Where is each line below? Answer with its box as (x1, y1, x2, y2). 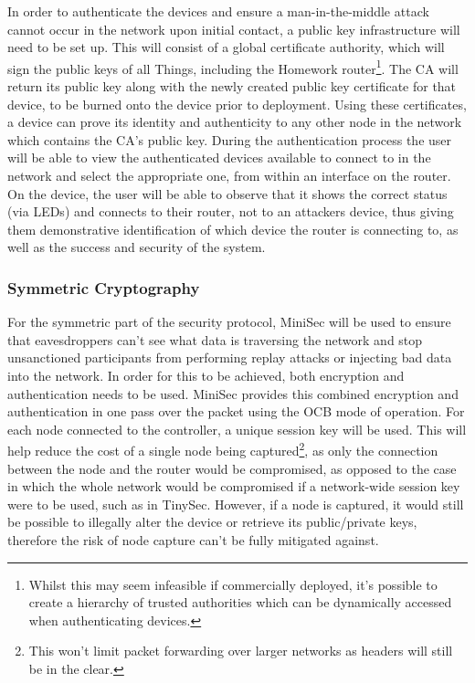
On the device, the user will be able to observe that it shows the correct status (7, 184, 448, 203)
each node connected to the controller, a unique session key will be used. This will (7, 419, 467, 438)
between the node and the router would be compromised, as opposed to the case (7, 458, 457, 478)
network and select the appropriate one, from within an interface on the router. (7, 166, 451, 184)
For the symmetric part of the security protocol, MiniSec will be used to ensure (7, 312, 451, 331)
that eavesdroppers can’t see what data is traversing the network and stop (7, 330, 423, 349)
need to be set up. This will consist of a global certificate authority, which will (7, 37, 445, 57)
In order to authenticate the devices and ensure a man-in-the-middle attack (7, 2, 429, 20)
